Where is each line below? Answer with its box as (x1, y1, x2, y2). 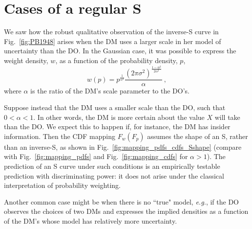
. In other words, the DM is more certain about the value (33, 112, 205, 122)
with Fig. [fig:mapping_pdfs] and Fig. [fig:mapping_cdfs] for (4, 151, 188, 161)
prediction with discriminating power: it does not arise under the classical (4, 170, 224, 181)
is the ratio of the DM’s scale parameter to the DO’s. (30, 86, 190, 96)
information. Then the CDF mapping (4, 131, 115, 141)
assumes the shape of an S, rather (147, 131, 248, 141)
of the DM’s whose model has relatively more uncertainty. (4, 215, 177, 226)
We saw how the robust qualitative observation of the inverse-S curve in (4, 26, 219, 37)
